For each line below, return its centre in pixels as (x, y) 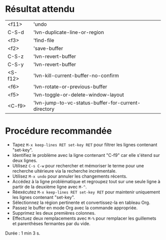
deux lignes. (25, 160)
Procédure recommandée (59, 131)
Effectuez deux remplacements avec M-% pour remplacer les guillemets (84, 218)
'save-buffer (48, 48)
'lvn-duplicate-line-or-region (69, 32)
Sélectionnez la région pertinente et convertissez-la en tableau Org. (81, 202)
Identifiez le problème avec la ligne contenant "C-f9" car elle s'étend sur (86, 155)
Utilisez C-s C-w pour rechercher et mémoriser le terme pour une (78, 166)
